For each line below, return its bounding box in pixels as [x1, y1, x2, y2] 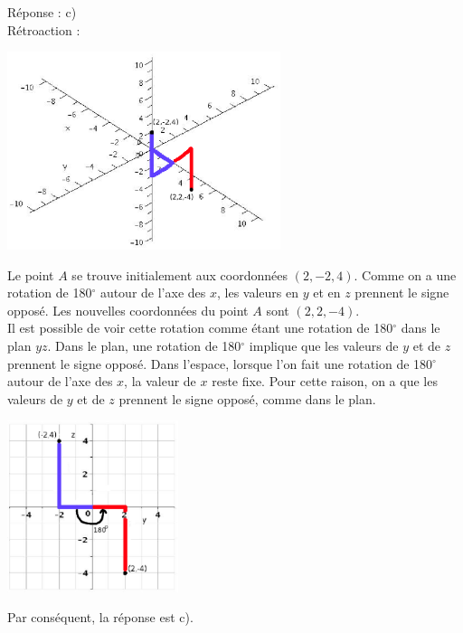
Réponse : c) [7, 3, 77, 21]
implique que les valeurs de [249, 335, 399, 354]
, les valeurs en [216, 283, 298, 302]
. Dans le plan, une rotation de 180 [47, 335, 241, 354]
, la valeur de [124, 372, 196, 391]
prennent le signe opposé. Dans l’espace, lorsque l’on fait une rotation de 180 [7, 354, 433, 373]
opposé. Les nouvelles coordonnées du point [7, 300, 249, 319]
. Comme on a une [354, 265, 457, 284]
